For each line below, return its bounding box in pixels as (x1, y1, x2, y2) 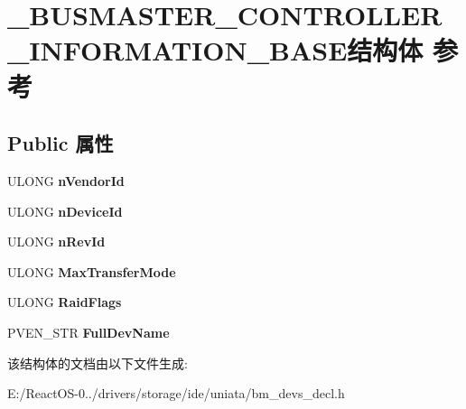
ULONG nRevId (7, 232, 106, 251)
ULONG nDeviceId (7, 201, 123, 220)
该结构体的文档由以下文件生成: (7, 353, 188, 372)
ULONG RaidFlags (7, 293, 122, 311)
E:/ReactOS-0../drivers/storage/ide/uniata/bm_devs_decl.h (7, 384, 345, 403)
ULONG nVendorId (7, 171, 125, 190)
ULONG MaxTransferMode (7, 262, 176, 281)
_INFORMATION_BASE (7, 32, 348, 69)
